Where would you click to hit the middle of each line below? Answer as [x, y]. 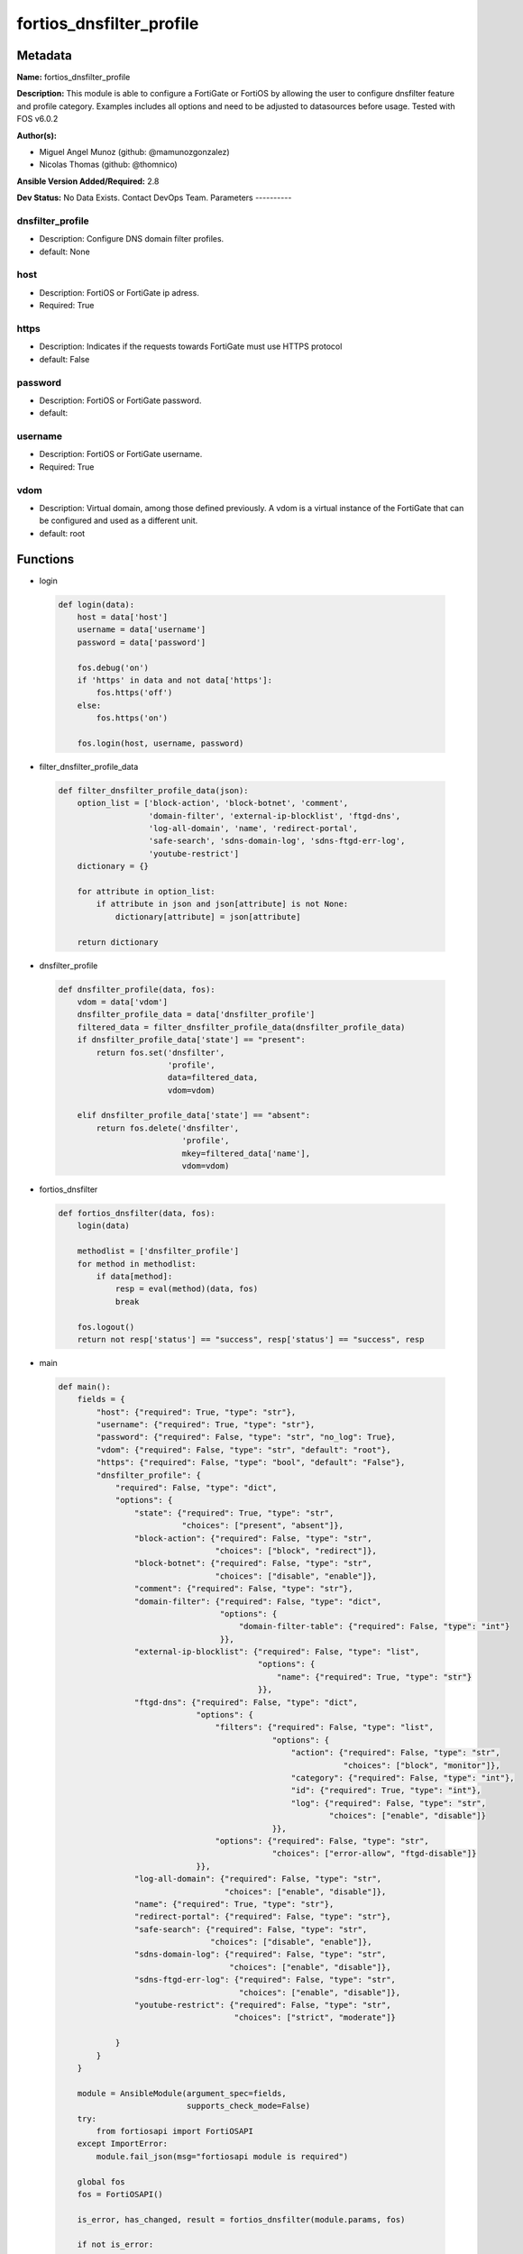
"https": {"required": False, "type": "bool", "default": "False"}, [251, 1462]
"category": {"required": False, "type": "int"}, [403, 1778]
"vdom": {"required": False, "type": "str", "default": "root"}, [243, 1450]
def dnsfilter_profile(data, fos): [137, 989]
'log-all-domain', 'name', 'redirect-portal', [253, 829]
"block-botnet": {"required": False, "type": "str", [253, 1563]
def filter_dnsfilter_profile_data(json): [153, 790]
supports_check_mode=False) [248, 2106]
